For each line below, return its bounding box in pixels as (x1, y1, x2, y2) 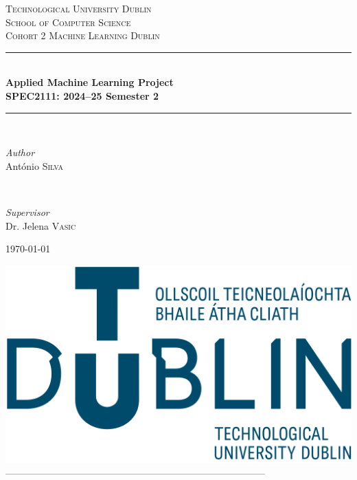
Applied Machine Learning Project (5, 75, 174, 89)
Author (5, 145, 35, 160)
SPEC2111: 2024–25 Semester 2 (5, 88, 159, 102)
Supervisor (5, 204, 49, 219)
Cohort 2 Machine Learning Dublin (5, 28, 160, 43)
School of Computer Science (5, 14, 131, 29)
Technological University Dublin (5, 1, 152, 15)
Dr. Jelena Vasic (5, 218, 76, 232)
